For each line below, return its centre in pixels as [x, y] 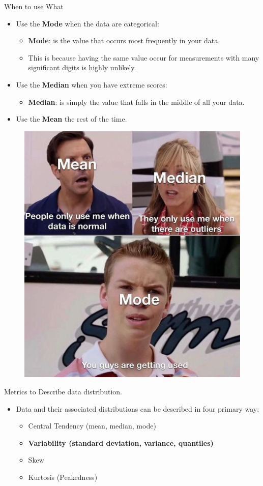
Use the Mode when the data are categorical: [87, 23]
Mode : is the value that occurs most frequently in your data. [124, 40]
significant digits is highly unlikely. [82, 67]
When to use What [34, 6]
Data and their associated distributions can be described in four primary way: [138, 408]
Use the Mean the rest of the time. [71, 119]
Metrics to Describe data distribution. [63, 391]
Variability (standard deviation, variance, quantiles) [121, 442]
